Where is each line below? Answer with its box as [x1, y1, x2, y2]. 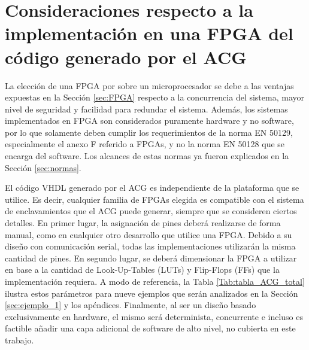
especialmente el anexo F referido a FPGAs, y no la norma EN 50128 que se [5, 138, 285, 150]
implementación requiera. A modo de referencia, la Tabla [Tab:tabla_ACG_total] [5, 275, 305, 287]
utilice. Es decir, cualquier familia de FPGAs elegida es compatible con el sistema [5, 193, 304, 205]
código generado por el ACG [5, 44, 247, 69]
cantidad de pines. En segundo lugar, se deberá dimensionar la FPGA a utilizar [5, 251, 297, 264]
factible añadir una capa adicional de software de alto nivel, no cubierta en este [5, 322, 296, 334]
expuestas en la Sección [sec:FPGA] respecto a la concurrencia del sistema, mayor [5, 91, 305, 104]
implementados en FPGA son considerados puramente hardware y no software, [5, 114, 294, 127]
